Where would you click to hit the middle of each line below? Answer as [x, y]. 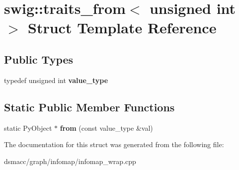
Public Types [39, 59]
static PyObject [28, 127]
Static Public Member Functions [89, 107]
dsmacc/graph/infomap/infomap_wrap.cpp [70, 161]
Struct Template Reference [122, 28]
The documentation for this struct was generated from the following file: [114, 144]
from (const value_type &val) [106, 127]
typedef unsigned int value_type [56, 80]
